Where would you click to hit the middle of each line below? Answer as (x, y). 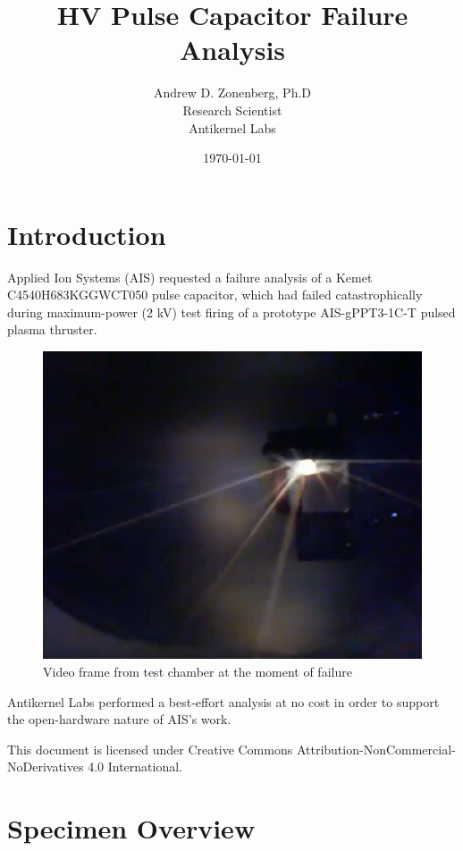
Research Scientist (232, 110)
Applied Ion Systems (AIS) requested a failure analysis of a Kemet (190, 277)
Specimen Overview (131, 828)
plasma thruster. (52, 329)
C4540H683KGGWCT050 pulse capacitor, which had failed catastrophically (215, 295)
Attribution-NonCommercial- (376, 749)
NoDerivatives (46, 767)
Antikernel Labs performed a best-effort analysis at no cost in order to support (223, 701)
